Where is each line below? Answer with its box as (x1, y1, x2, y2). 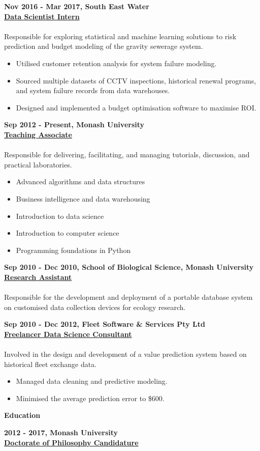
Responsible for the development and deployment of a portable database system (4, 292, 253, 302)
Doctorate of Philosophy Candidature (4, 437, 139, 447)
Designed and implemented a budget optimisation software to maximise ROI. (16, 102, 256, 112)
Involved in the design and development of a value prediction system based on (4, 349, 247, 359)
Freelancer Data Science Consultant (4, 328, 132, 339)
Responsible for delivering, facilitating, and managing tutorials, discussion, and (4, 149, 250, 160)
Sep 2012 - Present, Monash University (4, 119, 145, 130)
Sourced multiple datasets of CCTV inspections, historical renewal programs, (16, 75, 256, 86)
